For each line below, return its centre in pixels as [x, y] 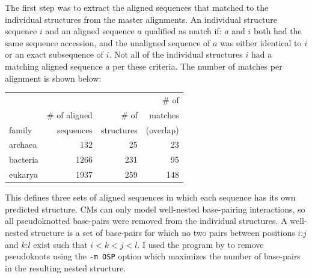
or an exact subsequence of [54, 54]
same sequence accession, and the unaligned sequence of [108, 42]
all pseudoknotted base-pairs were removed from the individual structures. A [146, 221]
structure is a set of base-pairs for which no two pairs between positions [163, 232]
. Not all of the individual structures [176, 54]
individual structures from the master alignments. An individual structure [141, 19]
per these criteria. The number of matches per [197, 66]
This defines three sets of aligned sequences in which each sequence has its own [150, 197]
